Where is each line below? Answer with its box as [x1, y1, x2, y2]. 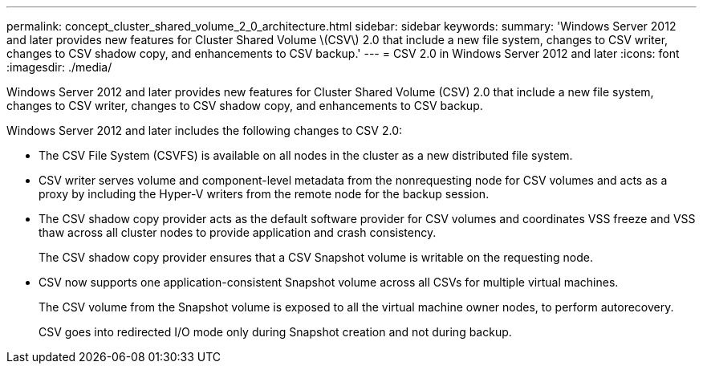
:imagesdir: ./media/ [6, 60, 112, 74]
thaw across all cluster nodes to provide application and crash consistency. [39, 226, 437, 239]
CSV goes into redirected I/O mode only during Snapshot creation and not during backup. [39, 325, 512, 339]
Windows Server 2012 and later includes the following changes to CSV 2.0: [6, 124, 403, 137]
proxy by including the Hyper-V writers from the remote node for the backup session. [39, 187, 490, 201]
